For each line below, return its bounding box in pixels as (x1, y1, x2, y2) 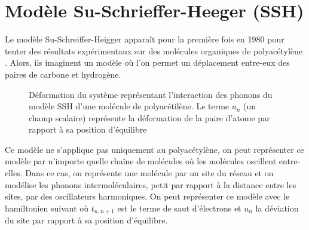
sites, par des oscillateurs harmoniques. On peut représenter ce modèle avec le (5, 190, 290, 203)
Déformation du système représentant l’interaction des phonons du (29, 88, 273, 100)
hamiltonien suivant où (5, 201, 89, 214)
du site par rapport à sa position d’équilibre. (5, 214, 168, 226)
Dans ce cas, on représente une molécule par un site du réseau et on (25, 167, 274, 179)
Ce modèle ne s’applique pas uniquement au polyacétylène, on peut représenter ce (5, 143, 304, 155)
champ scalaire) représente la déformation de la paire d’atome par (29, 111, 270, 124)
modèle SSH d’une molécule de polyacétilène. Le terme (29, 100, 230, 112)
